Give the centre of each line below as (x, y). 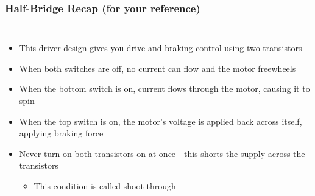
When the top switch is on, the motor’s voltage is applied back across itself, (161, 121)
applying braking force (61, 133)
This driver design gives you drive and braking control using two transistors (161, 48)
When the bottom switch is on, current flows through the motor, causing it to (165, 89)
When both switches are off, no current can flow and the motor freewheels (157, 68)
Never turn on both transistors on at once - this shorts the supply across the (162, 153)
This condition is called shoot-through (105, 185)
